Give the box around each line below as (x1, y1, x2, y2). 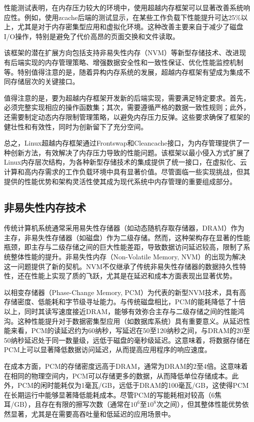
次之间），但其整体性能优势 (156, 399, 242, 409)
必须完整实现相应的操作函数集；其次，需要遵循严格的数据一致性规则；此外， (4, 102, 250, 112)
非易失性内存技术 (4, 200, 86, 215)
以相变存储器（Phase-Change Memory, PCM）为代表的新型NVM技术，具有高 (4, 287, 246, 297)
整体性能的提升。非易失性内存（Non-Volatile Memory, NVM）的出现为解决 (10, 252, 246, 262)
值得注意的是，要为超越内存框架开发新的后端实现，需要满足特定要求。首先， (4, 92, 250, 103)
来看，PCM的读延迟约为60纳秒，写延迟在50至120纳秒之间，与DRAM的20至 (10, 325, 250, 336)
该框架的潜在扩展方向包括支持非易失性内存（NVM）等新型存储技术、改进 (4, 47, 239, 58)
